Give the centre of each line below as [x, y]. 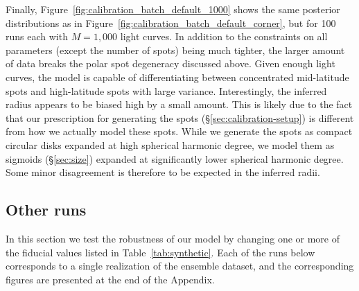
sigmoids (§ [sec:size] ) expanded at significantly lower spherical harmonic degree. [175, 158]
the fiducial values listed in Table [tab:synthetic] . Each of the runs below [160, 252]
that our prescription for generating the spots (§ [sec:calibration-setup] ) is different [180, 117]
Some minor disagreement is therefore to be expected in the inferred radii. [163, 172]
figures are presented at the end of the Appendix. [110, 279]
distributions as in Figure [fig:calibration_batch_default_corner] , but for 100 [171, 23]
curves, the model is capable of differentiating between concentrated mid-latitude [177, 77]
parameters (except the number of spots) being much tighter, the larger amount [175, 50]
